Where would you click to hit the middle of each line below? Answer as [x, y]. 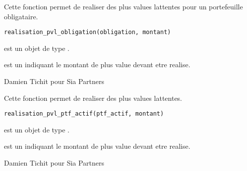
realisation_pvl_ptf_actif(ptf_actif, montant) [84, 114]
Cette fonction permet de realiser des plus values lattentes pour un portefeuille [123, 6]
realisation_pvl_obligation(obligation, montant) [88, 32]
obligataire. [21, 16]
